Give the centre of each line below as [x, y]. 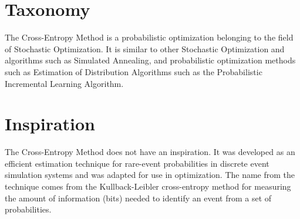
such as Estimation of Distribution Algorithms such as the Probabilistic [134, 71]
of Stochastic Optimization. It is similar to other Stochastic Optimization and [145, 48]
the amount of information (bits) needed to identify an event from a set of [138, 198]
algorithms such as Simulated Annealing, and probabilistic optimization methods [150, 60]
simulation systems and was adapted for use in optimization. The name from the [150, 175]
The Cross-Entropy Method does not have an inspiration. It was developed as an [150, 152]
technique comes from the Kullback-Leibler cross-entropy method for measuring [148, 186]
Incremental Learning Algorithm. [64, 83]
